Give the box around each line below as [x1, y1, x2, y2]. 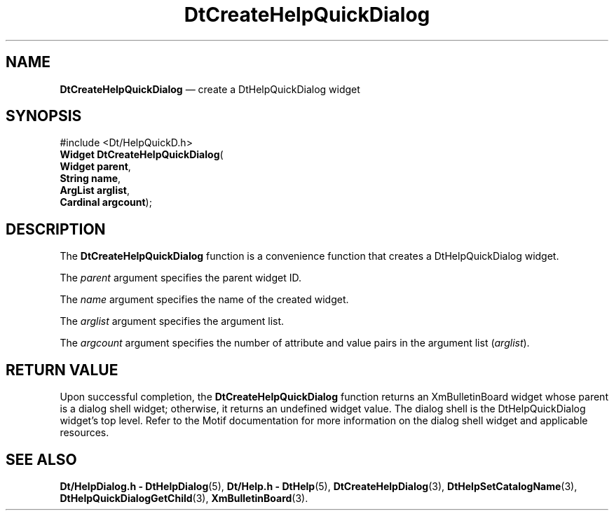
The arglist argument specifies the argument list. [60, 315, 285, 328]
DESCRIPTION [6, 220, 106, 238]
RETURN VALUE [6, 361, 118, 379]
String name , [60, 172, 121, 185]
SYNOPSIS [6, 107, 82, 125]
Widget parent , [60, 160, 131, 173]
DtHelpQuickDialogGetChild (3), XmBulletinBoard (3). [60, 491, 308, 504]
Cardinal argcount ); [60, 196, 152, 209]
